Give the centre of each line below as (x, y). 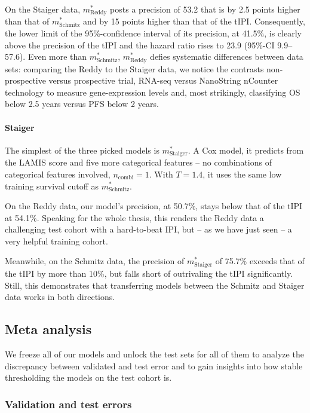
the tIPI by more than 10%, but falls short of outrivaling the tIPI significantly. (149, 273)
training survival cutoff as (52, 186)
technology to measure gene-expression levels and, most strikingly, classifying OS (153, 92)
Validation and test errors (68, 404)
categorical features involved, (58, 174)
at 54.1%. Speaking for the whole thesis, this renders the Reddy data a (134, 217)
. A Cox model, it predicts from (246, 150)
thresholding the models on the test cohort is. (88, 377)
